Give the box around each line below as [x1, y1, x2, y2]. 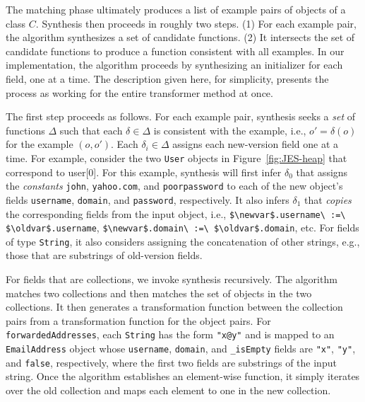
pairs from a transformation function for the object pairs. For [6, 313, 271, 328]
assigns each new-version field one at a [172, 137, 339, 151]
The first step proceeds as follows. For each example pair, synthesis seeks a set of [6, 109, 356, 124]
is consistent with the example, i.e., [153, 122, 306, 137]
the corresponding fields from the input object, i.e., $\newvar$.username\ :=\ [6, 206, 346, 221]
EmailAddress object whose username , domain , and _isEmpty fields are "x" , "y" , [6, 341, 356, 356]
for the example [6, 137, 73, 151]
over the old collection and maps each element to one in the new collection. [6, 383, 331, 397]
